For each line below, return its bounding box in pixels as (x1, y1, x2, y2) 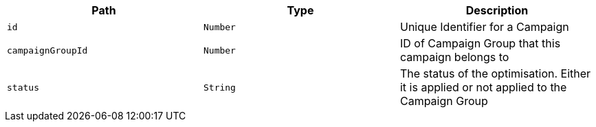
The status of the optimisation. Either (399, 67, 591, 80)
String (203, 82, 236, 93)
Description (465, 3, 529, 17)
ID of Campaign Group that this (399, 36, 561, 50)
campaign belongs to (399, 50, 509, 64)
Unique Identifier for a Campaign (399, 20, 569, 34)
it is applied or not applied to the (399, 80, 567, 94)
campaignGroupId (7, 45, 88, 56)
